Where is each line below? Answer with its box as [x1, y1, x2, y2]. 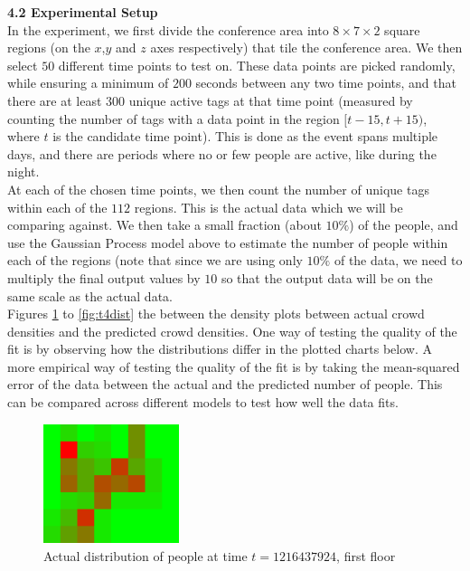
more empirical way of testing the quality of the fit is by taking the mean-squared [7, 357, 460, 376]
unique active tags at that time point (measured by [128, 90, 413, 109]
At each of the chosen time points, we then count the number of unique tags [7, 179, 429, 198]
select [7, 55, 38, 74]
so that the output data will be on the [221, 268, 433, 287]
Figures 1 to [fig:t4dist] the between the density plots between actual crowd [7, 304, 425, 323]
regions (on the [7, 38, 90, 57]
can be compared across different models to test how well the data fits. [7, 393, 399, 412]
